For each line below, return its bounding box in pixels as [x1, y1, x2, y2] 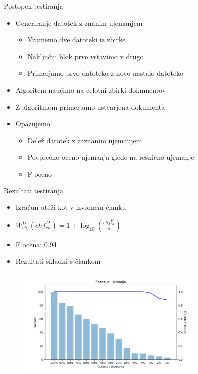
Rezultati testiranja [4, 185, 63, 195]
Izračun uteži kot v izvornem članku [15, 202, 126, 212]
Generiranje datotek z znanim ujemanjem [15, 17, 143, 28]
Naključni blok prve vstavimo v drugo [27, 51, 144, 61]
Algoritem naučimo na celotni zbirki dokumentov [15, 84, 166, 95]
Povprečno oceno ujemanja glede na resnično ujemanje [27, 152, 194, 162]
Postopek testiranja [4, 1, 63, 11]
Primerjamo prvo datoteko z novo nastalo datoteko [27, 68, 184, 78]
